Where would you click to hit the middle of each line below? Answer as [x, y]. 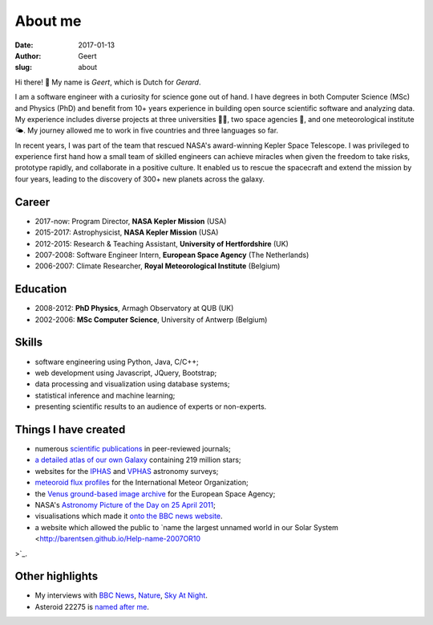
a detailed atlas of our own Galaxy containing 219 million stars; [138, 460]
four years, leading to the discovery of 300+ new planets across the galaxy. [140, 179]
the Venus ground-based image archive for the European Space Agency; [155, 493]
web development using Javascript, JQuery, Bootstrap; [126, 373]
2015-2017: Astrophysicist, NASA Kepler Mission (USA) [127, 232]
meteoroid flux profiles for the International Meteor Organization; [142, 483]
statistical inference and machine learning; [105, 395]
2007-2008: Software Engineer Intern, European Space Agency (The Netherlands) [172, 255]
